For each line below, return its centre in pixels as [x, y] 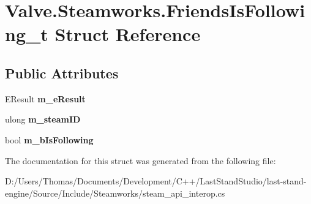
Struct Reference [128, 34]
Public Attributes [62, 73]
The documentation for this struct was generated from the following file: [141, 160]
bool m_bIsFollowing [49, 139]
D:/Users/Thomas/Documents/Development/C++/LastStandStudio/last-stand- [156, 181]
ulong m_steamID [43, 119]
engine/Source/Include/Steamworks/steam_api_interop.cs [115, 193]
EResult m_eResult [45, 98]
